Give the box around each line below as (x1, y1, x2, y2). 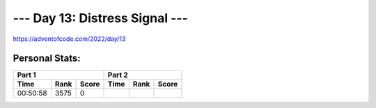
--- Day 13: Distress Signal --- (13, 10, 188, 26)
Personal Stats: (13, 53, 81, 64)
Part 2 (107, 70, 128, 80)
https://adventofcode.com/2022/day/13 (13, 35, 126, 43)
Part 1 (17, 70, 36, 80)
